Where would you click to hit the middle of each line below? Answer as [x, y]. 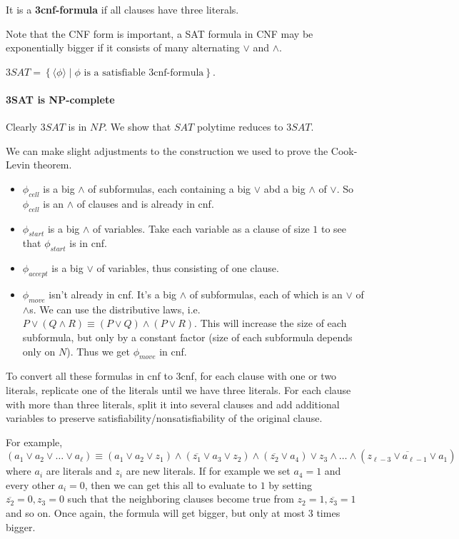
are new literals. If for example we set [208, 471]
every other [30, 484]
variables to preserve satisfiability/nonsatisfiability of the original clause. [164, 418]
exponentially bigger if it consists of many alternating [123, 47]
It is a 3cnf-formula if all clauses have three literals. [122, 9]
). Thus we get [98, 351]
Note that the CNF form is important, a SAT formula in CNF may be [160, 33]
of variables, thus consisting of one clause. [188, 268]
